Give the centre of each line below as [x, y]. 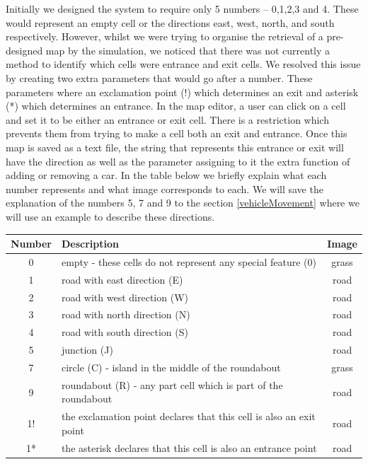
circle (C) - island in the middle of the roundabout [171, 367]
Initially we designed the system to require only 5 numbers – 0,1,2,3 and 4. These [182, 8]
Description [90, 243]
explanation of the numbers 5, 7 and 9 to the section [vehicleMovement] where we [183, 203]
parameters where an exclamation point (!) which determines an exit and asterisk [182, 92]
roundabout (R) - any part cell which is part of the [172, 384]
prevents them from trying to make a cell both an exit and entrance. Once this [177, 133]
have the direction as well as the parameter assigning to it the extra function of [178, 161]
